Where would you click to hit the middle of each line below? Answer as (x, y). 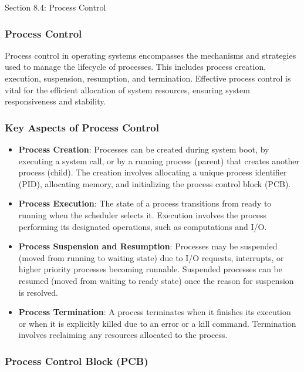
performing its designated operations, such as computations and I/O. (143, 226)
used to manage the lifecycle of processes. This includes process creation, (136, 67)
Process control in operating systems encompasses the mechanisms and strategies (151, 55)
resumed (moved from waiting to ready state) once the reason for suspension (156, 280)
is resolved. (38, 292)
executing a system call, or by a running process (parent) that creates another (159, 160)
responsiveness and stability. (55, 101)
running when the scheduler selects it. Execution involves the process (143, 214)
